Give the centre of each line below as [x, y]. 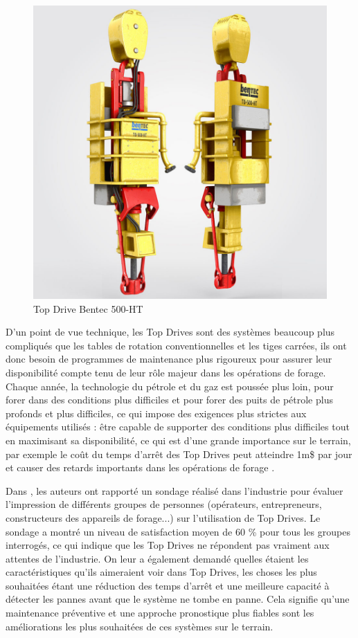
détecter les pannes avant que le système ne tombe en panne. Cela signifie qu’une [178, 599]
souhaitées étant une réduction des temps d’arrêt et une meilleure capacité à [168, 585]
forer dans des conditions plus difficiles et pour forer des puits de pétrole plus [169, 400]
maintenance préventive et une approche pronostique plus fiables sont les [160, 613]
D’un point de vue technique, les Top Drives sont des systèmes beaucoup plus [170, 332]
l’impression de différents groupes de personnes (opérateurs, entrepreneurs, [164, 504]
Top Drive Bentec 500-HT [88, 308]
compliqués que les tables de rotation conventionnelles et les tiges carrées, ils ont [176, 345]
